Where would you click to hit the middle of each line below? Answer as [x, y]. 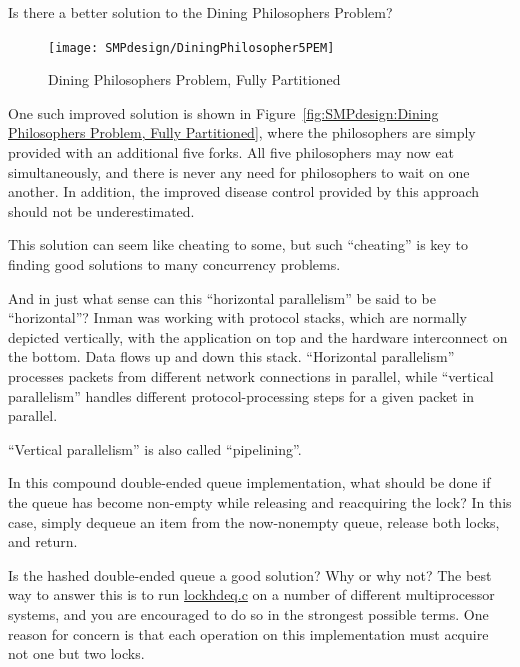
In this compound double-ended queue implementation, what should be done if [249, 482]
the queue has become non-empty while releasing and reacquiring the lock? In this [260, 501]
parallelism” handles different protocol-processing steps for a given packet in [241, 395]
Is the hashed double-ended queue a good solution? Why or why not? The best [250, 574]
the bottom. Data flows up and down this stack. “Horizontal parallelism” [231, 356]
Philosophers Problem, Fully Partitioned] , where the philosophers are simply [242, 132]
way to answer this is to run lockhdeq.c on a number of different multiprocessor [251, 594]
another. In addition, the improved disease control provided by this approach [244, 191]
